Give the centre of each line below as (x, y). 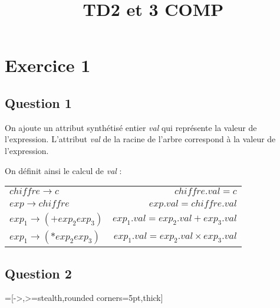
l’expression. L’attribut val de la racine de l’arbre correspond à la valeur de (140, 139)
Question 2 (38, 273)
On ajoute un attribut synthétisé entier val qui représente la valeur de (131, 127)
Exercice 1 (48, 65)
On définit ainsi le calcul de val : (63, 170)
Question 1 (38, 102)
